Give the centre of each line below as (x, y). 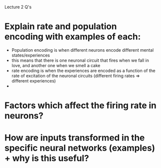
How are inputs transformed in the (75, 138)
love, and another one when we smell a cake (56, 65)
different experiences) (34, 81)
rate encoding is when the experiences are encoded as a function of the (83, 70)
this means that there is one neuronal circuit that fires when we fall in (80, 60)
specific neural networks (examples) (80, 148)
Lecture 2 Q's (18, 7)
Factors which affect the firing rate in (80, 105)
